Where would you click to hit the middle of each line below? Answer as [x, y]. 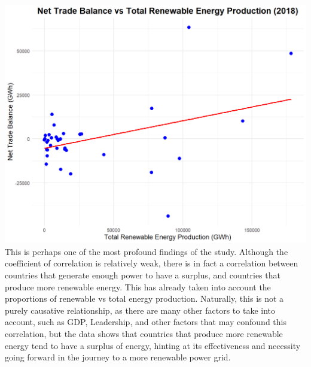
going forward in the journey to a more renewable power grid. [118, 357]
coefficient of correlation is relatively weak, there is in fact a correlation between [152, 263]
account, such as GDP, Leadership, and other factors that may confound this [146, 322]
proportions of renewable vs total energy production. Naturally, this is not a [144, 298]
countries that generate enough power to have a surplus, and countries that [143, 275]
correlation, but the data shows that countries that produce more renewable [144, 333]
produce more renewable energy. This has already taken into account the [138, 286]
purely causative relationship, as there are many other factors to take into [140, 310]
